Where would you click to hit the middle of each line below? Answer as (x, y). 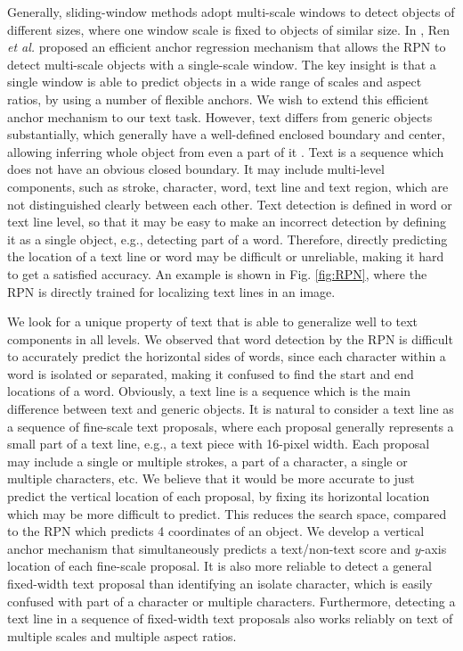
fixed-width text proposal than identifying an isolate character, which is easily (220, 583)
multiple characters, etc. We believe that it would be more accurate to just (211, 478)
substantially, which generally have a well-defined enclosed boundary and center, (226, 134)
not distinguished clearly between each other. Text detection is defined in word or (230, 204)
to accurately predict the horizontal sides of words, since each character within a (227, 356)
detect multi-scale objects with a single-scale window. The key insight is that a (222, 64)
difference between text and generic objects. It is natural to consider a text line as (231, 409)
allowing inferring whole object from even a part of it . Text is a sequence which (226, 151)
